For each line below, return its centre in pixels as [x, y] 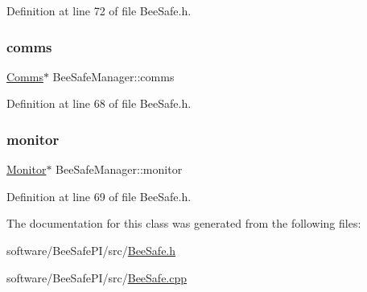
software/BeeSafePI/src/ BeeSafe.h [91, 250]
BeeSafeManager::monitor [119, 169]
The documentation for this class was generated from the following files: [184, 223]
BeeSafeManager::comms [113, 76]
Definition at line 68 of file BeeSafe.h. [99, 103]
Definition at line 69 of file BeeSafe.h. [99, 196]
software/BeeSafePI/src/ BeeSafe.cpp [97, 277]
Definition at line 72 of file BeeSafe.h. [99, 10]
